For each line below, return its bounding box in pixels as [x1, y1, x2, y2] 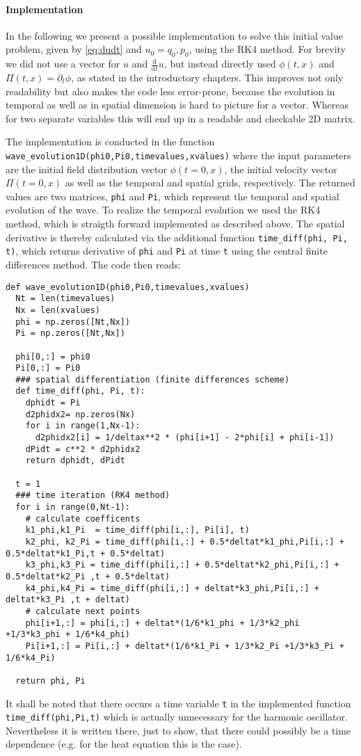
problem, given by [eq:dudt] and [6, 42, 142, 56]
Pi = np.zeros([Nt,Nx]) [15, 328, 125, 339]
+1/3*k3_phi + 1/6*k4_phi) [6, 629, 130, 640]
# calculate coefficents [25, 513, 141, 524]
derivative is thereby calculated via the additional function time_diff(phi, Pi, [6, 230, 348, 244]
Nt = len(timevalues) [15, 293, 115, 304]
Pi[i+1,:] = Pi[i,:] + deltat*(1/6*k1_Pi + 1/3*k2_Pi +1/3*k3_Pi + [25, 641, 344, 651]
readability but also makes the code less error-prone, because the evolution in [6, 83, 335, 98]
